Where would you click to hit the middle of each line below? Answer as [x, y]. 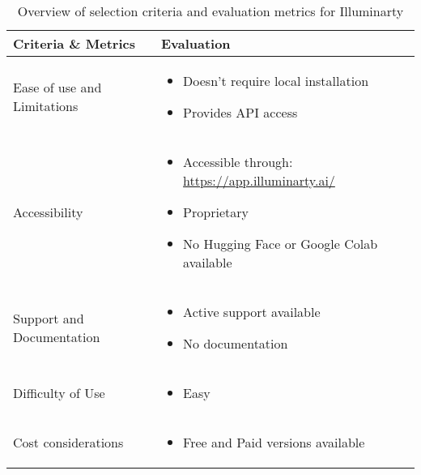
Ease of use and [57, 87]
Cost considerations [68, 442]
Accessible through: [238, 162]
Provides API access [240, 112]
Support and [49, 318]
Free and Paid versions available [274, 442]
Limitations [46, 106]
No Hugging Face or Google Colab [281, 244]
